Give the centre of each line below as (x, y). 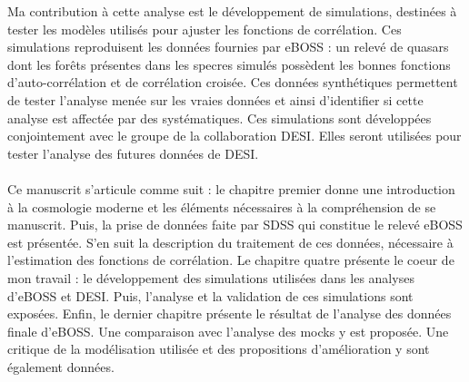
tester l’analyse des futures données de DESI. (133, 153)
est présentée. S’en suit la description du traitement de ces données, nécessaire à (230, 242)
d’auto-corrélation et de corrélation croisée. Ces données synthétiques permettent (233, 82)
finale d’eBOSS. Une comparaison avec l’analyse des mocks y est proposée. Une (228, 331)
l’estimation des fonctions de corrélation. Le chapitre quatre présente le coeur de (231, 260)
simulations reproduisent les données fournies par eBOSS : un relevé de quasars (228, 47)
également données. (61, 366)
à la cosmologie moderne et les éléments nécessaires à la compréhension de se (222, 206)
